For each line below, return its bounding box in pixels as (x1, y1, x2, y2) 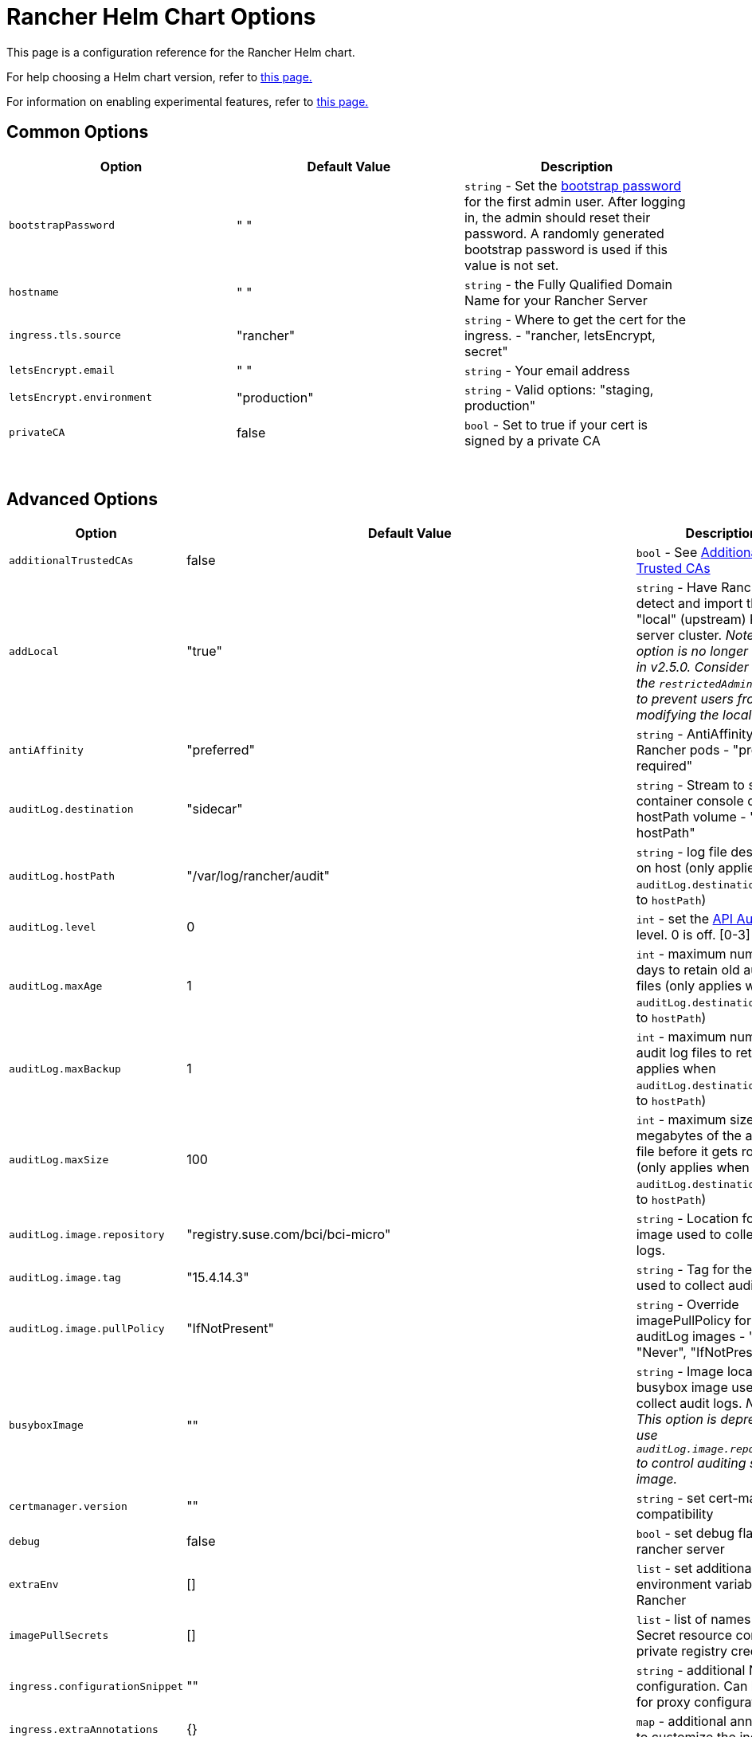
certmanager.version (9, 1500, 127, 1512)
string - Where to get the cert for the (464, 311, 687, 327)
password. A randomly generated (464, 225, 664, 241)
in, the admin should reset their (464, 209, 651, 225)
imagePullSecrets (9, 1629, 109, 1641)
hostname (9, 286, 59, 299)
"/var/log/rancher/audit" (186, 868, 331, 884)
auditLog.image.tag (9, 1271, 121, 1284)
